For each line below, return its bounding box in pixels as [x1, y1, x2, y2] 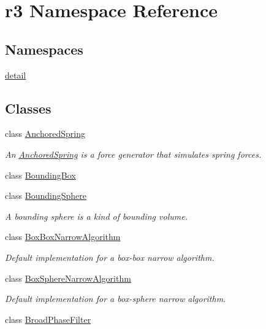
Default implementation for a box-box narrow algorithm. [5, 250, 215, 263]
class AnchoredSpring [5, 127, 85, 140]
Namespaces [5, 39, 83, 58]
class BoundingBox [5, 168, 76, 181]
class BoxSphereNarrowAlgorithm [5, 271, 131, 284]
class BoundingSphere [5, 189, 87, 202]
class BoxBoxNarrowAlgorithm [5, 230, 121, 243]
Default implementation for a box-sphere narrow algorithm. [5, 292, 226, 305]
